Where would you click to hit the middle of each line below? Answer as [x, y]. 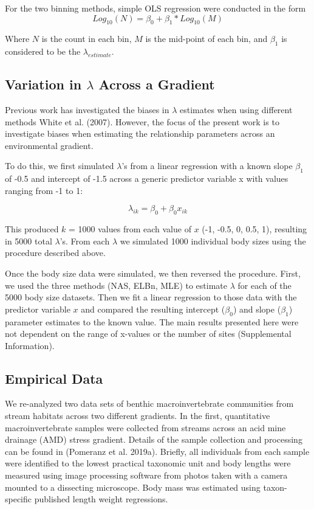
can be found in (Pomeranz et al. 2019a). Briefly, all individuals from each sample [157, 451]
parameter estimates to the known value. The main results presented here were [152, 321]
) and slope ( [257, 309]
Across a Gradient [157, 84]
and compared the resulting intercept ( [153, 309]
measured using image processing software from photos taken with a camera [146, 475]
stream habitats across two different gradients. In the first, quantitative [138, 416]
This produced [32, 229]
